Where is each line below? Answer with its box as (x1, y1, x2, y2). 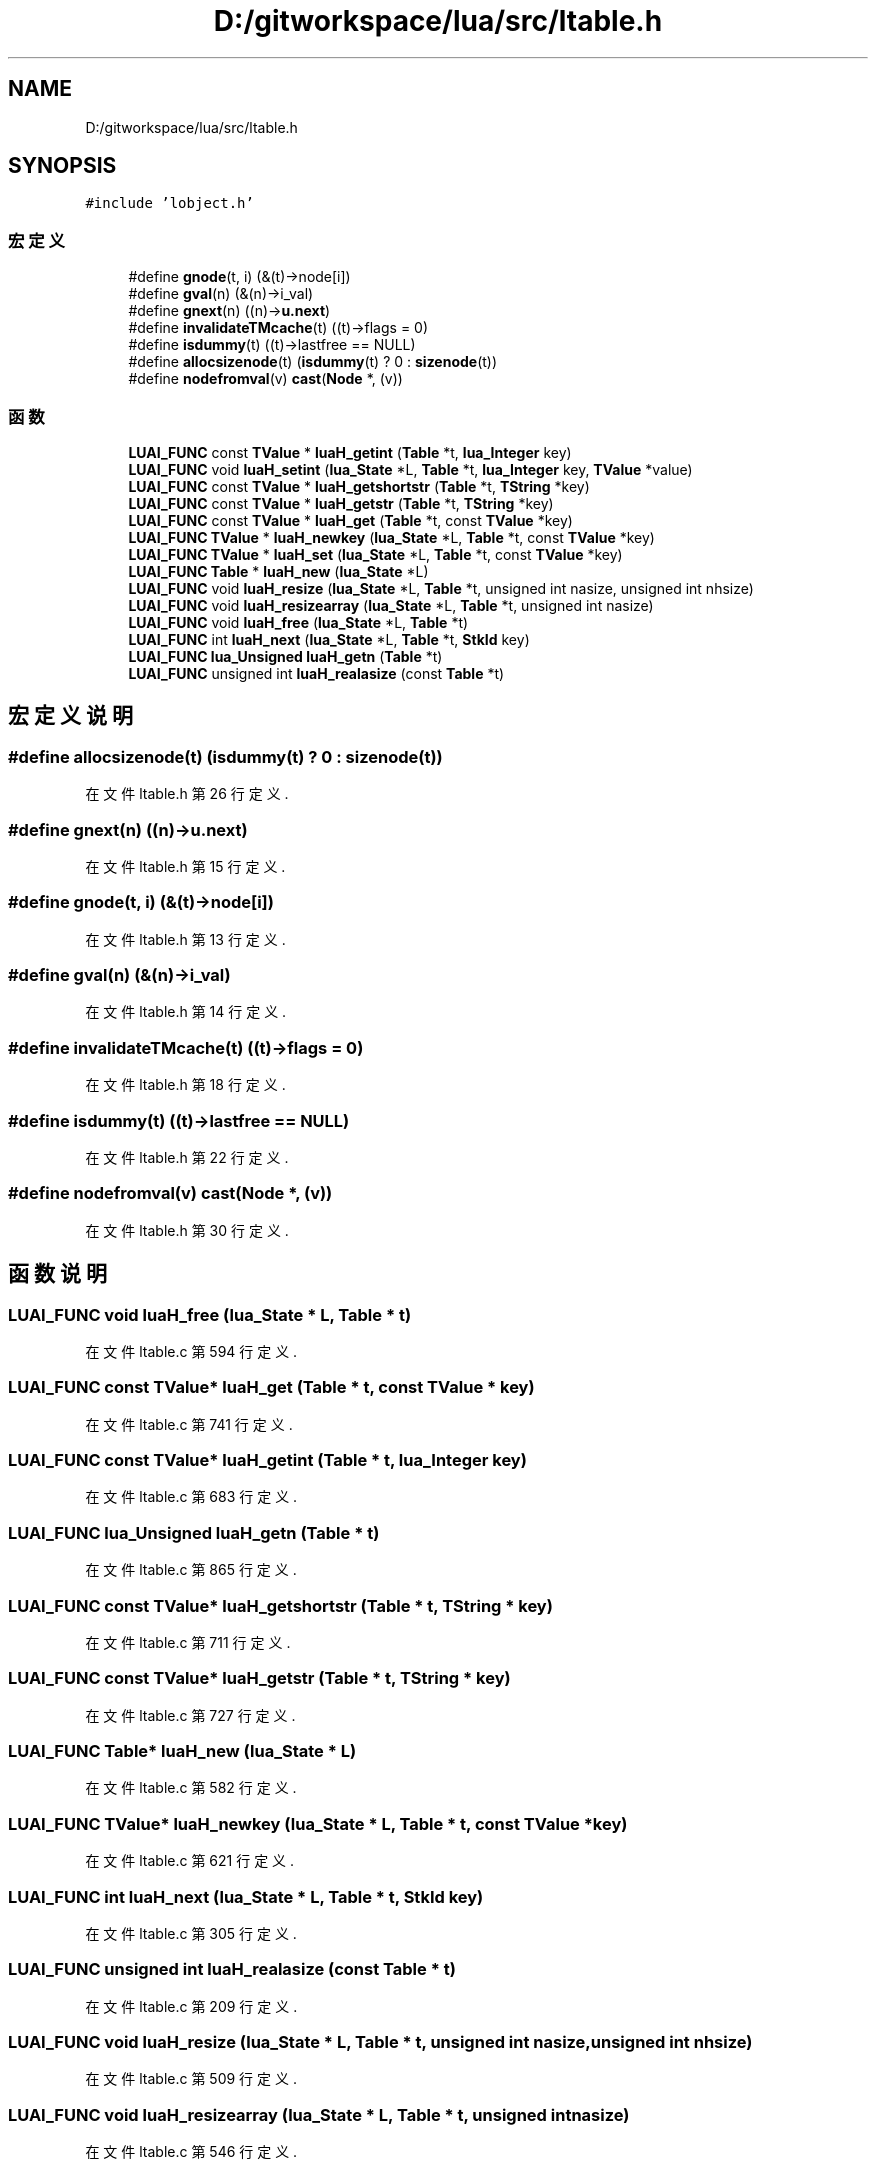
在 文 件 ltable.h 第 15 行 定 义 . (85, 857, 286, 875)
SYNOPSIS (8, 153, 117, 179)
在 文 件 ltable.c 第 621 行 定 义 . (85, 1852, 295, 1870)
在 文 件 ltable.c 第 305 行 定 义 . (85, 1924, 297, 1942)
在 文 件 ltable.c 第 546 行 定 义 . (85, 2143, 298, 2161)
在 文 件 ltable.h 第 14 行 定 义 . (85, 1003, 287, 1021)
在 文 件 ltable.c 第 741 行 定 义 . (85, 1415, 293, 1433)
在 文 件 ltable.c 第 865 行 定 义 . (85, 1561, 297, 1579)
